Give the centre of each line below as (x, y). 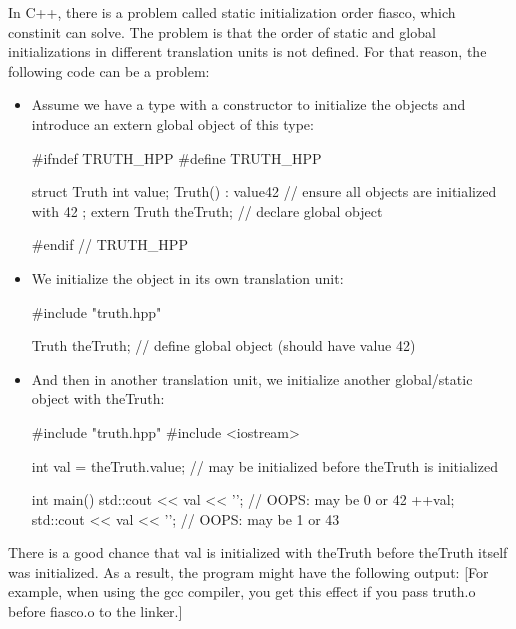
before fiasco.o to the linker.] (95, 611)
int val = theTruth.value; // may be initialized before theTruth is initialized (264, 465)
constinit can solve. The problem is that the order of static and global (222, 31)
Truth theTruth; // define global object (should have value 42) (223, 345)
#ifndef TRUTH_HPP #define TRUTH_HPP (176, 157)
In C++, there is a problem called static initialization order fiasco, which (232, 12)
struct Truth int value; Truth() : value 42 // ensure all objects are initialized (264, 191)
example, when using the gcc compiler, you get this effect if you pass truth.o (242, 591)
